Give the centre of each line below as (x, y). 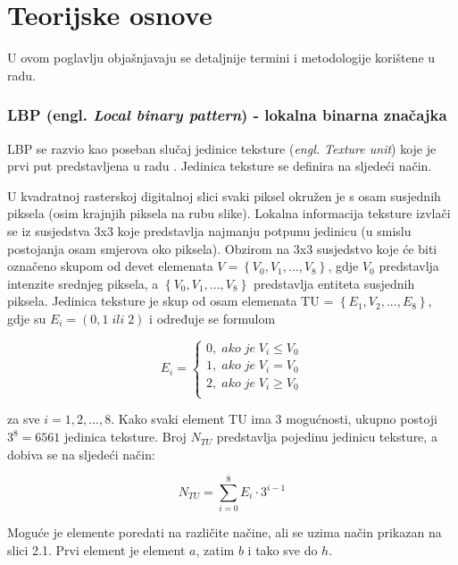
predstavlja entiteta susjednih (334, 283)
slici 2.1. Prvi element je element (96, 549)
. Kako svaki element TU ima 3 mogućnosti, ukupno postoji (274, 419)
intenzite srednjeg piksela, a (83, 283)
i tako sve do (283, 549)
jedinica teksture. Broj (125, 437)
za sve (24, 419)
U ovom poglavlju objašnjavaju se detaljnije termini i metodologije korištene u (221, 58)
